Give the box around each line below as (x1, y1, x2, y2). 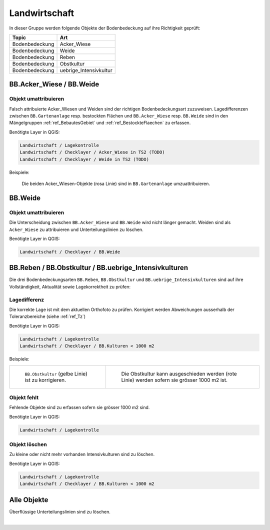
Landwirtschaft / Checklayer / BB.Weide (19, 249, 120, 254)
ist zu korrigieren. (24, 376, 66, 383)
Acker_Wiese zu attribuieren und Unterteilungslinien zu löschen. (9, 226, 143, 232)
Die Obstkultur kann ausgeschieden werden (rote (121, 370, 237, 377)
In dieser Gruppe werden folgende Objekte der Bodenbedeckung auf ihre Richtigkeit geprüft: (9, 25, 200, 31)
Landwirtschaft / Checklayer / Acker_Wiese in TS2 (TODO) (19, 149, 165, 155)
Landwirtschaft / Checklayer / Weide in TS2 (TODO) (19, 156, 149, 162)
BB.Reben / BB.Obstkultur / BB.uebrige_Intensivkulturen (9, 263, 188, 272)
